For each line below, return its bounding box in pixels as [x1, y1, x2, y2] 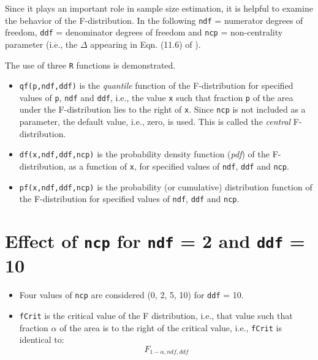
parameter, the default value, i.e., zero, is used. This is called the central [19, 115, 291, 128]
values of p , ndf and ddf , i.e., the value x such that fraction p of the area [19, 91, 293, 103]
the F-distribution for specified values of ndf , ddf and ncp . [19, 192, 240, 205]
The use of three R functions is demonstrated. [5, 58, 176, 71]
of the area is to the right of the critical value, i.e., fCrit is [59, 321, 282, 334]
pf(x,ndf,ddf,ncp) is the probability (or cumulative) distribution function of [19, 180, 312, 193]
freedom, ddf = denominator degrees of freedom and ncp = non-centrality [5, 26, 283, 39]
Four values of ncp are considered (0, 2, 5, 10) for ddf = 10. [19, 288, 244, 301]
